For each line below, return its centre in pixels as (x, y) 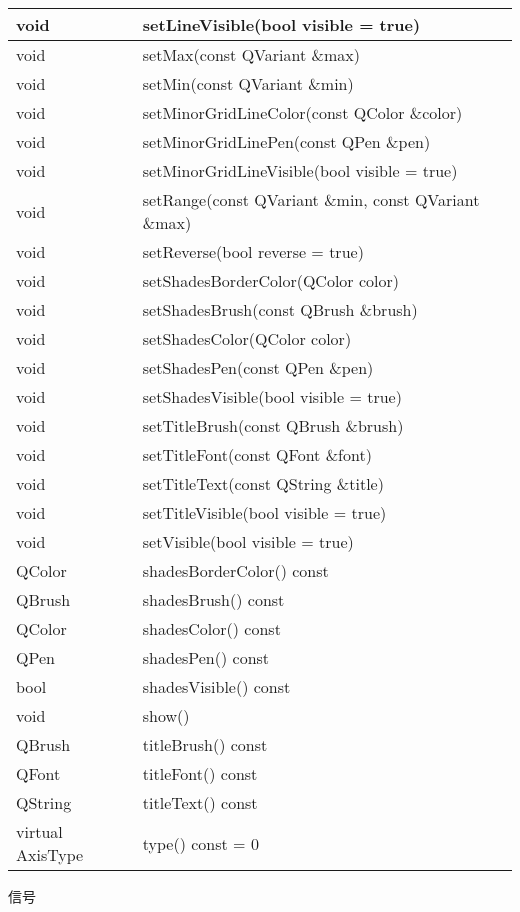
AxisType (50, 854)
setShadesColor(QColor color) (247, 338)
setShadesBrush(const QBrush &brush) (280, 309)
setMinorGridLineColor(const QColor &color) (302, 112)
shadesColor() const (211, 628)
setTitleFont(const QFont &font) (257, 454)
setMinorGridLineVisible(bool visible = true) (300, 170)
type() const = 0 (200, 843)
